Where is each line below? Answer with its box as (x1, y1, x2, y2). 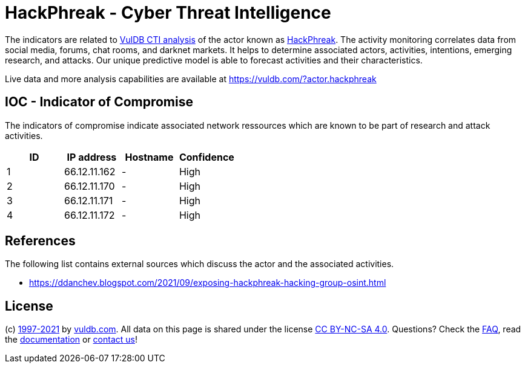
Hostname (125, 150, 174, 163)
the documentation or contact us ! (5, 334, 137, 345)
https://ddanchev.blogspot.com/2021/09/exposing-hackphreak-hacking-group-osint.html (29, 277, 386, 288)
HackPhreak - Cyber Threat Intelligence (5, 2, 331, 23)
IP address (67, 150, 117, 163)
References (5, 233, 76, 249)
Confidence (179, 150, 234, 163)
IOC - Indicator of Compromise (5, 94, 193, 110)
